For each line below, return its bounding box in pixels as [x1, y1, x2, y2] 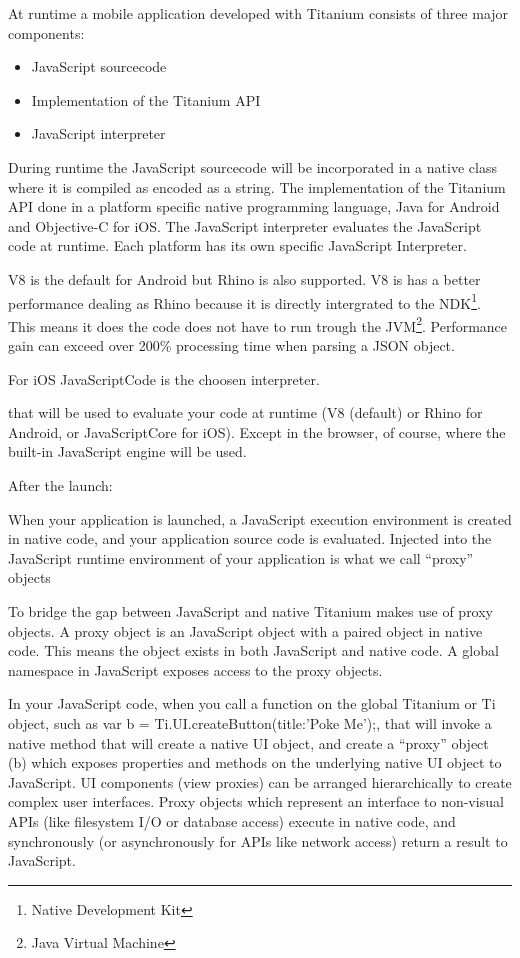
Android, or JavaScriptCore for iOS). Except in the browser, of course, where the [8, 421, 506, 442]
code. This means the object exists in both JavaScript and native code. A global [8, 640, 499, 661]
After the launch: [8, 475, 113, 495]
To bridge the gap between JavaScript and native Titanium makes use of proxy [8, 600, 494, 621]
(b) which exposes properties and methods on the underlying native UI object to [8, 752, 502, 773]
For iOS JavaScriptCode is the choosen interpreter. [8, 368, 320, 389]
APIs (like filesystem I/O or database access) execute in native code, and [8, 810, 456, 831]
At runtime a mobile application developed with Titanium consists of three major [8, 3, 509, 23]
